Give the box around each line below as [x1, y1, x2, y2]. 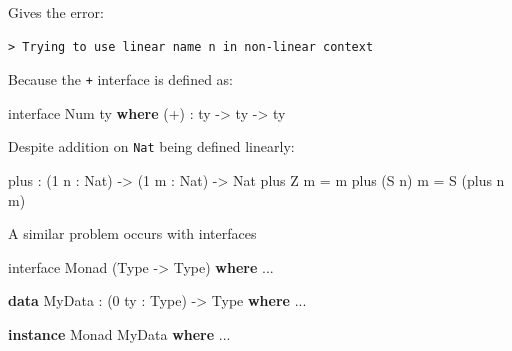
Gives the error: [8, 2, 104, 22]
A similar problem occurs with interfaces [8, 223, 257, 244]
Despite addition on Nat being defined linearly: [8, 136, 295, 157]
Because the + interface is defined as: [8, 69, 233, 90]
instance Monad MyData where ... [8, 324, 231, 345]
